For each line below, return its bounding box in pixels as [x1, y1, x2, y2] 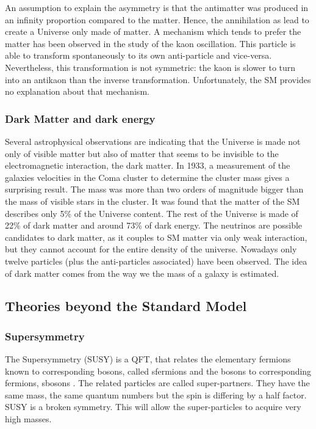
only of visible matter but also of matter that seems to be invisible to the [5, 147, 279, 159]
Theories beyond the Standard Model [5, 296, 247, 315]
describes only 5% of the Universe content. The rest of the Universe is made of [5, 207, 298, 219]
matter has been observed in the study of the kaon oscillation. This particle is [5, 37, 296, 50]
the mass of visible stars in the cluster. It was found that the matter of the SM [5, 194, 300, 207]
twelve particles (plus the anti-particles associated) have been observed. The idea [5, 254, 307, 267]
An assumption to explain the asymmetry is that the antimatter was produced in [5, 1, 309, 13]
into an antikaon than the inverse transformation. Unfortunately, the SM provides [5, 73, 311, 86]
